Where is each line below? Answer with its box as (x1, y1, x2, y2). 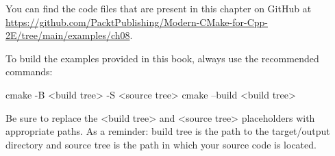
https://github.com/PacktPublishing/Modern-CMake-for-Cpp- (5, 14, 268, 29)
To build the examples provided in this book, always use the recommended (5, 51, 319, 65)
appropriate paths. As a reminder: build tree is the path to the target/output (5, 124, 330, 138)
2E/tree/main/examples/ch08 (5, 28, 130, 42)
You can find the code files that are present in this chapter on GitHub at (5, 1, 312, 15)
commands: (5, 64, 53, 79)
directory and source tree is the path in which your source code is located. (5, 137, 317, 151)
